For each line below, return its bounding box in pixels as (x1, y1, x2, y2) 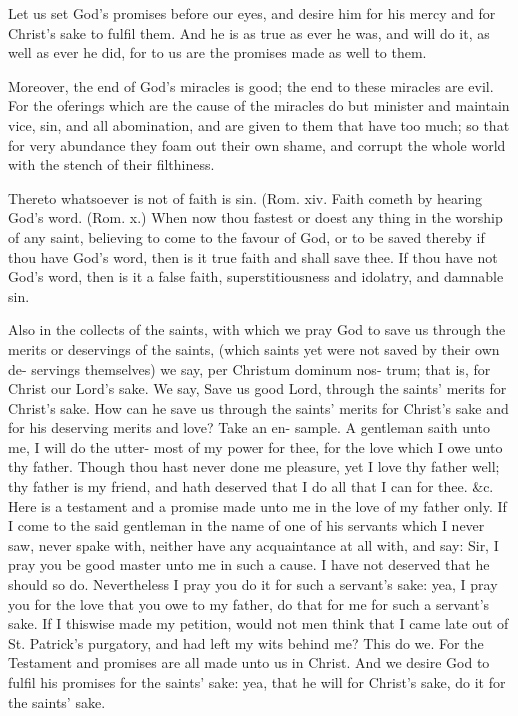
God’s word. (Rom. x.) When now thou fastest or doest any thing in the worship (8, 207, 503, 228)
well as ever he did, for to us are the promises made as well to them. (8, 42, 427, 63)
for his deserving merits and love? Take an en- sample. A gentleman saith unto (8, 417, 490, 438)
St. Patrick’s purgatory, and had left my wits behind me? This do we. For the (8, 632, 484, 653)
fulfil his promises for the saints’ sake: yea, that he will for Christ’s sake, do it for (8, 672, 506, 692)
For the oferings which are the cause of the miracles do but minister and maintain (8, 95, 510, 116)
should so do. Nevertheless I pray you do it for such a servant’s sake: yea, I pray (8, 574, 498, 595)
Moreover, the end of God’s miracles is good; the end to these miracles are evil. (8, 75, 494, 96)
